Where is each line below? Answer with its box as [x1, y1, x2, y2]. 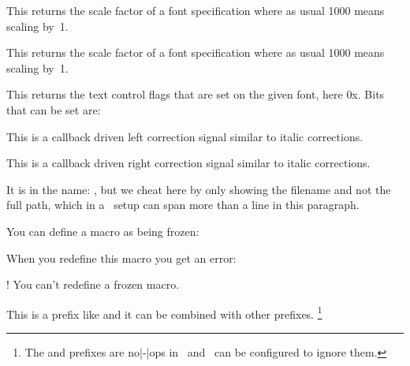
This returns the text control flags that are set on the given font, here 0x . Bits [6, 86, 385, 103]
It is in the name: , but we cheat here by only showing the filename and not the [6, 181, 391, 197]
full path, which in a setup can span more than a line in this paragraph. [6, 196, 360, 213]
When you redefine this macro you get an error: [6, 249, 237, 266]
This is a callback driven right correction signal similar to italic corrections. [6, 155, 371, 171]
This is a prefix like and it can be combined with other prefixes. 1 [6, 303, 322, 322]
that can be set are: [6, 101, 101, 118]
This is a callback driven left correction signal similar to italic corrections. [6, 128, 363, 144]
